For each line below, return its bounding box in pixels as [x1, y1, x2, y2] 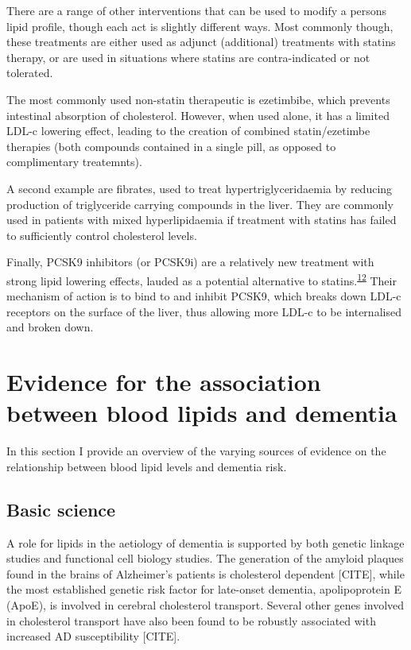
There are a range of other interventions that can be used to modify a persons [6, 2, 387, 18]
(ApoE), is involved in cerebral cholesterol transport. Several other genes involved [6, 597, 405, 613]
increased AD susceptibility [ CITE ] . [6, 628, 180, 644]
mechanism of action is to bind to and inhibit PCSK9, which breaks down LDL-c [6, 288, 401, 304]
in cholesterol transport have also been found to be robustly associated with [6, 612, 376, 629]
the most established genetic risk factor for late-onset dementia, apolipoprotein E [6, 581, 401, 598]
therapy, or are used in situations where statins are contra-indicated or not [6, 48, 370, 65]
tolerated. [6, 64, 53, 81]
